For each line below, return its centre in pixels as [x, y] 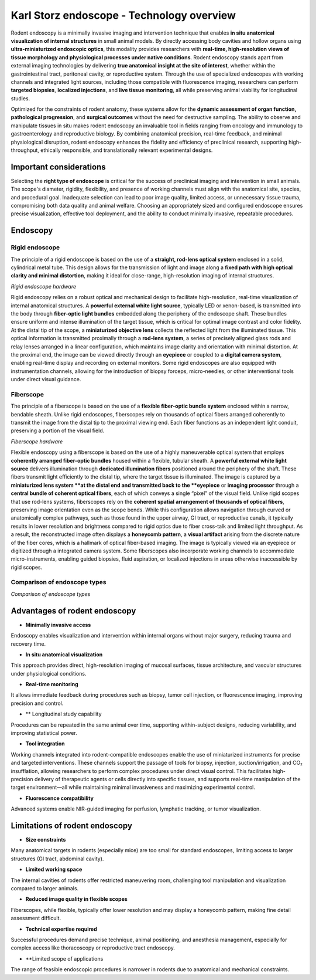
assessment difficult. [36, 918]
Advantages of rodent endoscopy [73, 611]
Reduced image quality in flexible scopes [77, 899]
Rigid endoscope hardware [43, 286]
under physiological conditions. [49, 673]
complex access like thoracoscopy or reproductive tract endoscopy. [93, 948]
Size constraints [46, 840]
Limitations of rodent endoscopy [72, 825]
